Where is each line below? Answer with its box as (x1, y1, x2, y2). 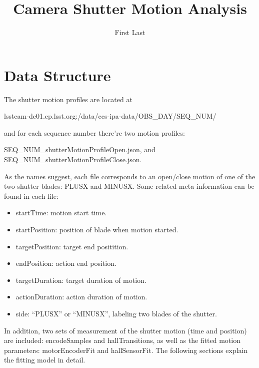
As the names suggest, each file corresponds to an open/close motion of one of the (4, 171, 255, 181)
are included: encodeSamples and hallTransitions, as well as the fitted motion (4, 335, 240, 345)
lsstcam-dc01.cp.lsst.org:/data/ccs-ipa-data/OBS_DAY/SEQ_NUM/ (4, 111, 216, 121)
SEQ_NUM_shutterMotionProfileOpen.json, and (4, 144, 155, 155)
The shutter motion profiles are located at (4, 94, 132, 104)
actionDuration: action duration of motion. (15, 291, 147, 302)
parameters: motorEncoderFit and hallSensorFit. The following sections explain (4, 344, 248, 355)
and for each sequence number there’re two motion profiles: (4, 127, 185, 138)
